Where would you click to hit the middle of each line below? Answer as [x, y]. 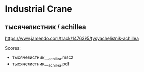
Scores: [13, 48]
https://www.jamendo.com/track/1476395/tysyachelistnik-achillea [72, 38]
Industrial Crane [39, 9]
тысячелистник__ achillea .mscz [43, 58]
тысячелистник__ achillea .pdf [41, 64]
